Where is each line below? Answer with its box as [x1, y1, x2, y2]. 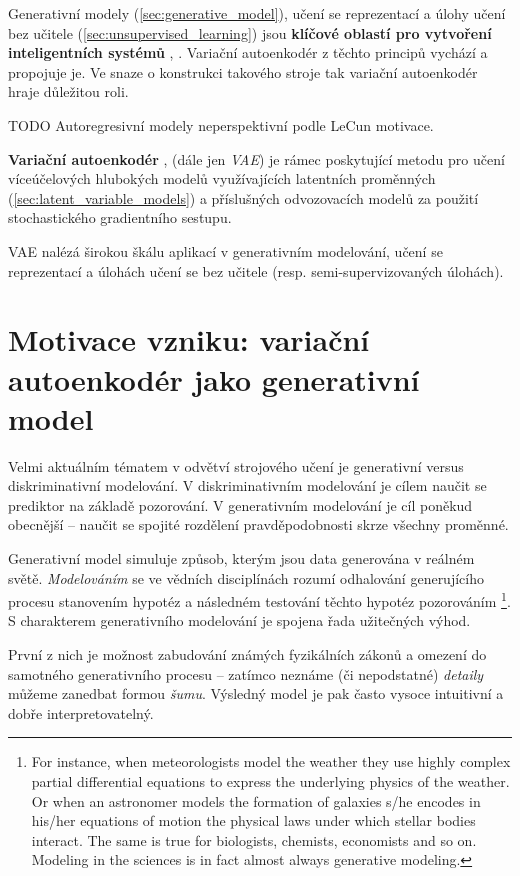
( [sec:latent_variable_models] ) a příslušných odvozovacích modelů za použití [8, 187, 479, 208]
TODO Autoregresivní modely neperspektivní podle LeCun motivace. [8, 114, 434, 135]
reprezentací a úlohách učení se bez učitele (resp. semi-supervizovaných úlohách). [8, 260, 504, 281]
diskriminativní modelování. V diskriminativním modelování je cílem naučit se [8, 475, 487, 496]
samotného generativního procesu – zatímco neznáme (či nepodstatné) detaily [8, 663, 484, 684]
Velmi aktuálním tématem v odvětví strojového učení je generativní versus [8, 455, 464, 476]
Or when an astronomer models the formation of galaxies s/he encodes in [31, 790, 481, 811]
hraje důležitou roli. [8, 81, 129, 102]
